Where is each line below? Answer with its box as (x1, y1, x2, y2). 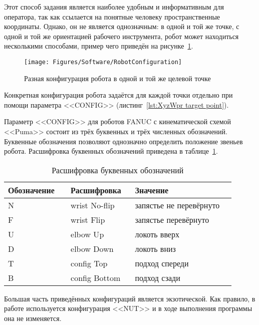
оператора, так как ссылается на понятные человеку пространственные (4, 11, 220, 22)
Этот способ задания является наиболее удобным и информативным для (4, 2, 224, 12)
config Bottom (71, 271, 121, 283)
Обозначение (8, 184, 55, 196)
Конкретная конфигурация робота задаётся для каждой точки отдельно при (4, 90, 233, 100)
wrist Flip (71, 213, 105, 225)
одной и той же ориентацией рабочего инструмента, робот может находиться (4, 31, 239, 41)
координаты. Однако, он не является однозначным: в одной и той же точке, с (4, 21, 239, 32)
